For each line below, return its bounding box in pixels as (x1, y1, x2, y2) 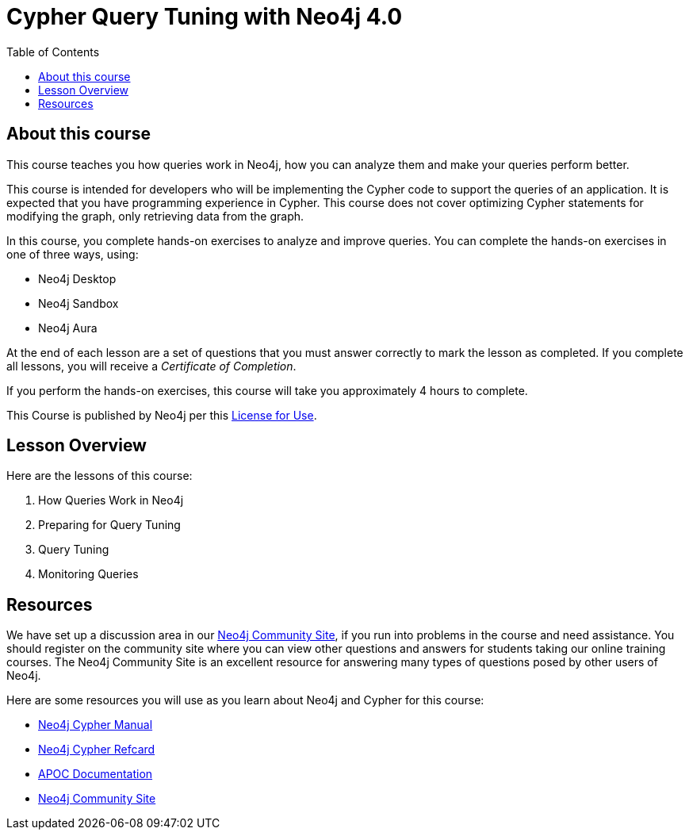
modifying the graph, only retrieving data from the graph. (6, 209, 304, 223)
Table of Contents (6, 44, 100, 59)
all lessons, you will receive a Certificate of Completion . (6, 359, 297, 373)
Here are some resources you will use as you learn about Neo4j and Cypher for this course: (6, 693, 484, 708)
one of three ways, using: (6, 247, 139, 261)
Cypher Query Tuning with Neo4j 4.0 (6, 3, 403, 30)
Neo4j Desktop (38, 271, 117, 286)
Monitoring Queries (38, 567, 139, 581)
